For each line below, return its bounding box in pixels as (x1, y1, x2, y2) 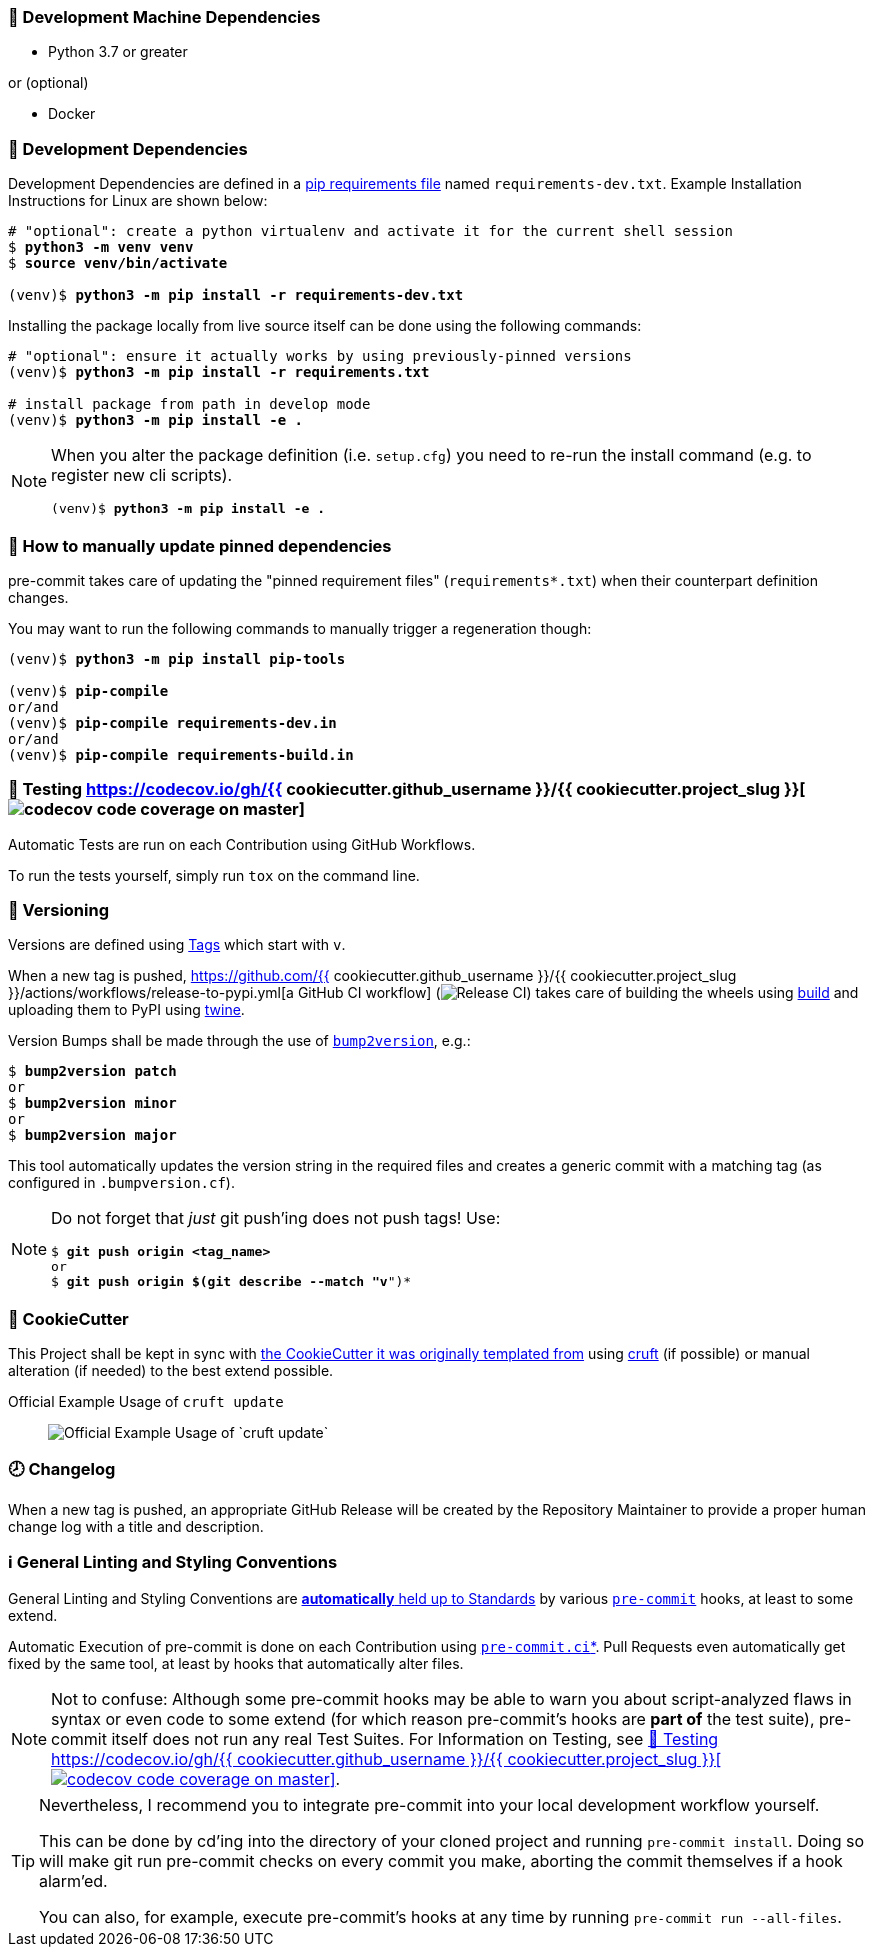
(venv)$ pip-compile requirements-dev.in (8, 714, 337, 731)
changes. (8, 588, 69, 606)
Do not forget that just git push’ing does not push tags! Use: (51, 1208, 501, 1229)
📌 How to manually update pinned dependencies (8, 535, 392, 556)
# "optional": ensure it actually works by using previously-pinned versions (8, 348, 632, 365)
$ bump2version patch (8, 1063, 177, 1080)
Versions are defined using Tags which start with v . (8, 936, 346, 954)
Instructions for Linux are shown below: (8, 192, 268, 210)
